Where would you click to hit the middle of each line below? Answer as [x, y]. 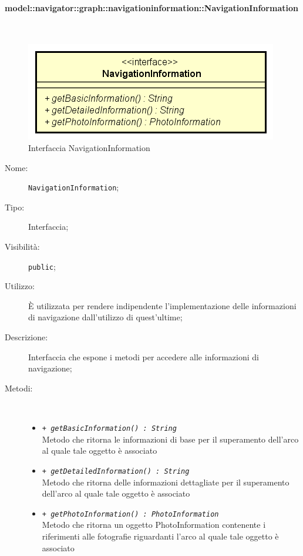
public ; [42, 266]
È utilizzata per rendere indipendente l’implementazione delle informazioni [162, 305]
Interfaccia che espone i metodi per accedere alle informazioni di [144, 356]
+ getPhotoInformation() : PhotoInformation [130, 514]
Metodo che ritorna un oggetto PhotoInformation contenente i [154, 525]
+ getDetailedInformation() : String [116, 471]
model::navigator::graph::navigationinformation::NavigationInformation [151, 7]
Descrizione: [26, 337]
